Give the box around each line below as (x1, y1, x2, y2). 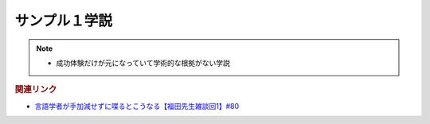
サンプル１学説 (14, 12, 113, 29)
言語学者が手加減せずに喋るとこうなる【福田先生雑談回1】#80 (34, 101, 240, 110)
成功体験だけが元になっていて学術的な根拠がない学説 (56, 58, 230, 68)
